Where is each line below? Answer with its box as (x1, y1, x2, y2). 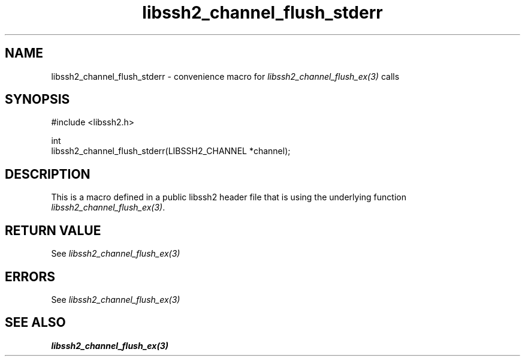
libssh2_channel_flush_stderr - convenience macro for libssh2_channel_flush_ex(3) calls (51, 71, 400, 82)
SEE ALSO (5, 315, 66, 330)
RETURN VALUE (5, 222, 101, 238)
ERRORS (5, 269, 56, 284)
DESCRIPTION (5, 166, 90, 182)
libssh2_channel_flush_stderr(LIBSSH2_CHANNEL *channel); (51, 146, 291, 157)
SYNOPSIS (5, 92, 70, 107)
